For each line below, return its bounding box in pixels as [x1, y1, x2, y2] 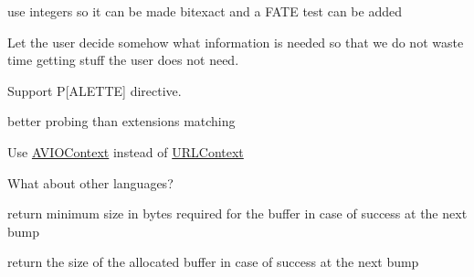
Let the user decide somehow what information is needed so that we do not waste [7, 32, 464, 51]
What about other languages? [7, 173, 174, 192]
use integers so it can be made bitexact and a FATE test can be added [7, 2, 402, 20]
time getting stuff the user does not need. [7, 50, 239, 69]
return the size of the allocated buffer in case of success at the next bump [7, 252, 419, 272]
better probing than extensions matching [7, 112, 236, 131]
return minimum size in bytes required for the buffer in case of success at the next [7, 204, 468, 223]
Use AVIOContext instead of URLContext [7, 142, 244, 161]
